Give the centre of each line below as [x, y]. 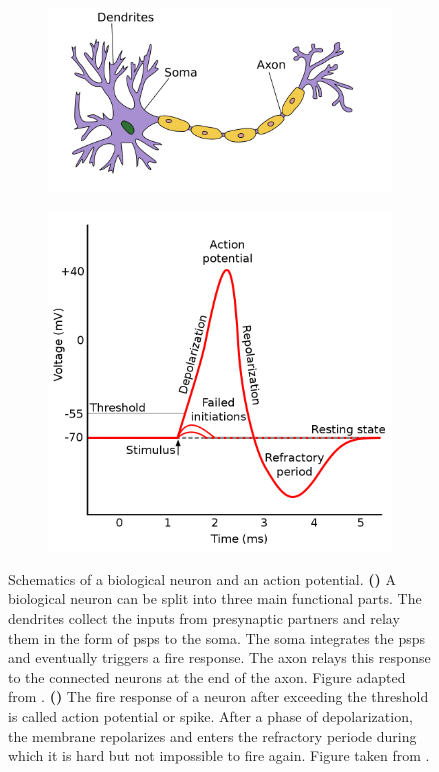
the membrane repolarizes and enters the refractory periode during [212, 735]
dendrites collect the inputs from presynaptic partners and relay [204, 618]
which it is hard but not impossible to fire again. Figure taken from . [219, 755]
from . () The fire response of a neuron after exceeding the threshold [218, 696]
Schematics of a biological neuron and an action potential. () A [202, 578]
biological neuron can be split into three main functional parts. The [215, 598]
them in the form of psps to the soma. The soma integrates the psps [217, 637]
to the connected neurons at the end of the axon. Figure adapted [207, 676]
